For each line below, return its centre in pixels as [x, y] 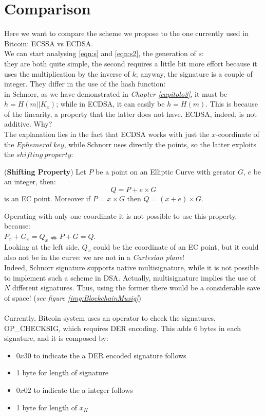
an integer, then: [30, 181]
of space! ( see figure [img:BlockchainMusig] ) [73, 297]
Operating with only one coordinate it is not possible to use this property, [121, 215]
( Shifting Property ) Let [45, 171]
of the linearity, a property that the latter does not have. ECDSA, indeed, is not [130, 114]
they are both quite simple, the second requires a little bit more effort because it [131, 63]
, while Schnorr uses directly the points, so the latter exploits [160, 144]
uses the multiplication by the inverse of [67, 73]
